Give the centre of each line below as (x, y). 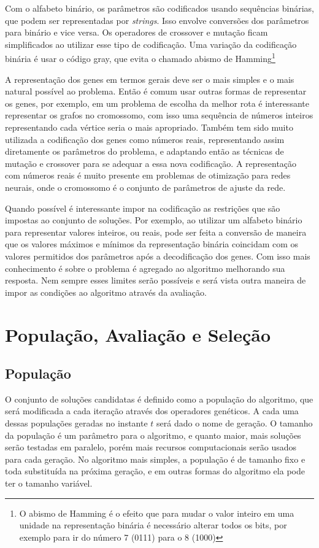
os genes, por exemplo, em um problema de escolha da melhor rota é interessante (157, 103)
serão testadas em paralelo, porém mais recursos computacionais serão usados (151, 447)
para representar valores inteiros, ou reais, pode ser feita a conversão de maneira (156, 232)
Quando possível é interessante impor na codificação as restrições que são (143, 208)
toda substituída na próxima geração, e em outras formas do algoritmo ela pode (155, 471)
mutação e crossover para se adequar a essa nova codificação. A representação (151, 163)
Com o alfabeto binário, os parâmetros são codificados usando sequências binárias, (159, 8)
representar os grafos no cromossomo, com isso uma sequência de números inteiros (159, 115)
